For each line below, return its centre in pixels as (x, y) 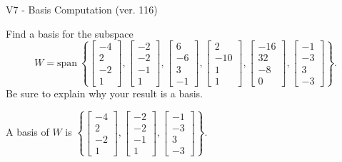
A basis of (27, 132)
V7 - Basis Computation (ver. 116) (82, 9)
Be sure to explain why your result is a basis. (105, 93)
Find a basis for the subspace (70, 33)
